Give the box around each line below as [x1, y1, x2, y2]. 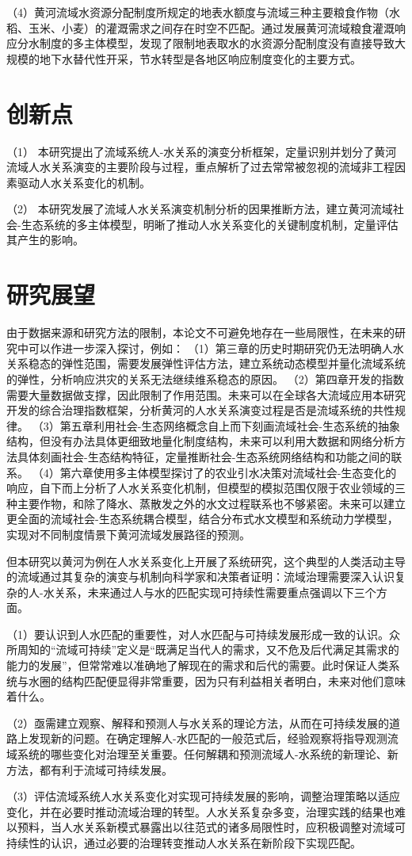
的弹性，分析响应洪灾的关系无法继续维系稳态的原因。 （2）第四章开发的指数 [6, 370, 404, 387]
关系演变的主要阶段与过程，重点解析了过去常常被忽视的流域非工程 [50, 159, 395, 175]
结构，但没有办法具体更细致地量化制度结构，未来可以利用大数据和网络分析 [6, 433, 395, 449]
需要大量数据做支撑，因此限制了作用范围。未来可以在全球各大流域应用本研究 [6, 386, 406, 403]
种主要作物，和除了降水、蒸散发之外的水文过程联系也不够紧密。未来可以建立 [6, 495, 406, 511]
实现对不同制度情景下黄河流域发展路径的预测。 [6, 525, 250, 542]
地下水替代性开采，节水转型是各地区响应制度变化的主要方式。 [39, 50, 361, 67]
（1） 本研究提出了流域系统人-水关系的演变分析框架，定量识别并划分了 [6, 143, 375, 159]
